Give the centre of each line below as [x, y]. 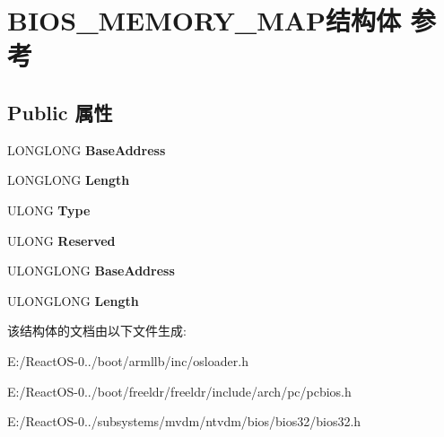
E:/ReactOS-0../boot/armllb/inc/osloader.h [128, 360]
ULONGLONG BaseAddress [91, 271]
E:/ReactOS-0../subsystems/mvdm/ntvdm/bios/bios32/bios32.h [184, 421]
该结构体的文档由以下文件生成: [97, 331]
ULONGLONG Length [73, 300]
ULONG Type [49, 210]
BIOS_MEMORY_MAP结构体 [205, 20]
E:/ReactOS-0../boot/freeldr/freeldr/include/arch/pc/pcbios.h [179, 391]
